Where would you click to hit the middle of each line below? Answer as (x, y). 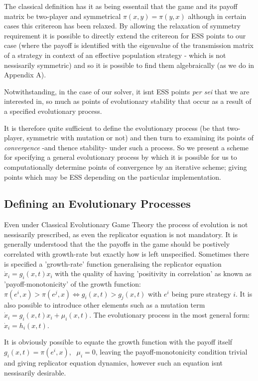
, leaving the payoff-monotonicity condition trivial (171, 352)
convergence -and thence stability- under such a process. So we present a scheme (127, 147)
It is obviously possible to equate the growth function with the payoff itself (118, 342)
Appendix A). (25, 75)
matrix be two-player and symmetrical (63, 16)
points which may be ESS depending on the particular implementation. (113, 177)
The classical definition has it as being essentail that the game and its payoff (121, 6)
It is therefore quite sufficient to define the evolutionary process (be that (115, 128)
